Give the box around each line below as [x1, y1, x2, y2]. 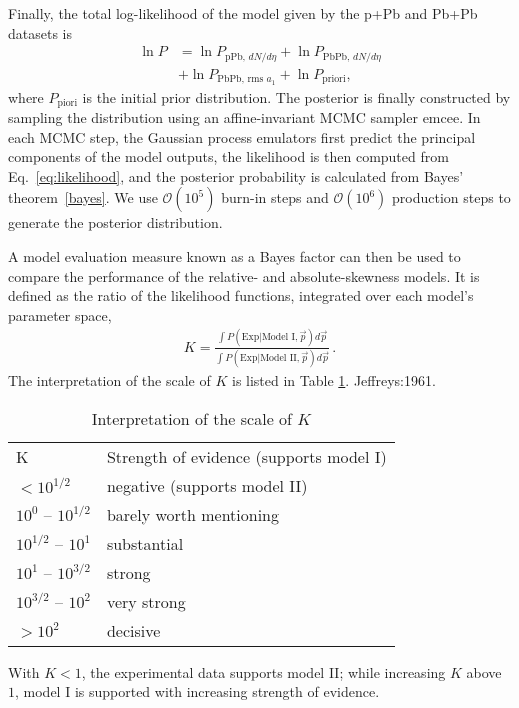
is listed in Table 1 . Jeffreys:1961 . [231, 370, 436, 391]
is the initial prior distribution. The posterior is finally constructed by [82, 86, 511, 107]
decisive [106, 618, 161, 642]
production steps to [392, 187, 511, 208]
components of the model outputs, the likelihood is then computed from [8, 146, 449, 167]
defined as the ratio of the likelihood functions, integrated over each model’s [8, 285, 474, 306]
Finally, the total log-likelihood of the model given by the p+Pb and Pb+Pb [8, 3, 478, 23]
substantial [106, 531, 184, 555]
